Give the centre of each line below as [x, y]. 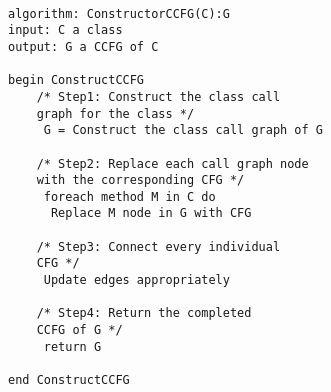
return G [72, 346]
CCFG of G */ [79, 330]
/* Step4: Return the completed [144, 313]
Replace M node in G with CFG [151, 213]
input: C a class [65, 30]
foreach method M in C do [129, 196]
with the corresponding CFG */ [140, 180]
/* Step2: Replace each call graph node [172, 163]
